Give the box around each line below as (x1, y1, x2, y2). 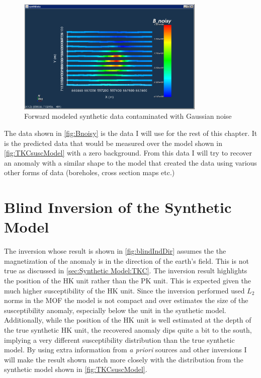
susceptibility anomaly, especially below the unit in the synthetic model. (4, 305, 226, 315)
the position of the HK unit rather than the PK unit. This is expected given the (4, 275, 251, 285)
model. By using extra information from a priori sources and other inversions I (4, 344, 247, 355)
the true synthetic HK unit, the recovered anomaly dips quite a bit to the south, (4, 324, 252, 335)
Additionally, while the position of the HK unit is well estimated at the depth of (4, 315, 251, 325)
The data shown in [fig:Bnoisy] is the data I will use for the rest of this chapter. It (4, 127, 257, 138)
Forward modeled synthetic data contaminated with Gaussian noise (24, 111, 232, 121)
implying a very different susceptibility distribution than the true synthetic (4, 334, 235, 345)
